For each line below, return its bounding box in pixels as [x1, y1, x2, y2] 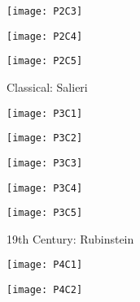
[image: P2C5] [7, 55, 83, 67]
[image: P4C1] [7, 259, 83, 271]
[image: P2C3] [7, 6, 83, 17]
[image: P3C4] [7, 182, 83, 194]
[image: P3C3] [7, 157, 83, 169]
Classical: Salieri [7, 78, 88, 95]
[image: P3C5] [7, 207, 83, 219]
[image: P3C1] [7, 107, 83, 119]
